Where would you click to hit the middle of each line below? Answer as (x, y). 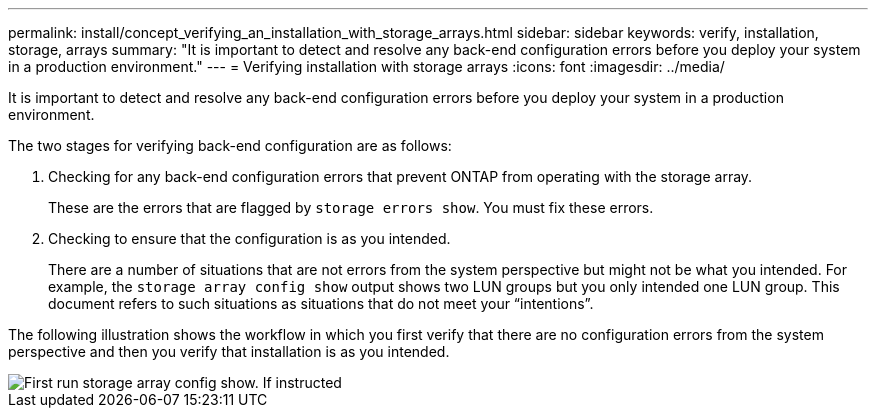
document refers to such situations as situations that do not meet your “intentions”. (321, 303)
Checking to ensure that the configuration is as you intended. (249, 238)
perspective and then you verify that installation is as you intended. (229, 351)
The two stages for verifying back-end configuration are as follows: (230, 145)
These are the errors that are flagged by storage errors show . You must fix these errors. (351, 207)
